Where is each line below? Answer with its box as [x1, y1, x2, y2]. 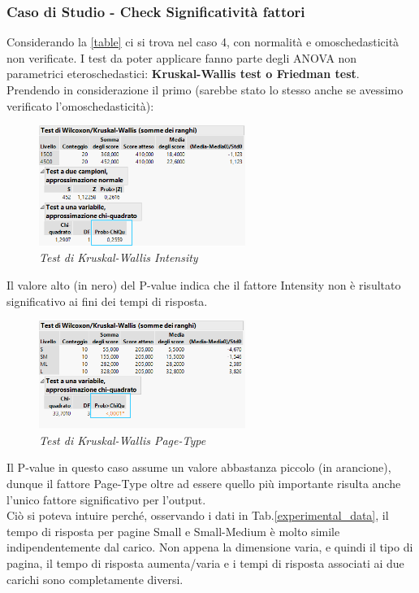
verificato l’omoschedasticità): [6, 97, 154, 114]
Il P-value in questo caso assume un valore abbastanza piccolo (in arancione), [6, 459, 391, 476]
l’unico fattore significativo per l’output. [6, 491, 206, 508]
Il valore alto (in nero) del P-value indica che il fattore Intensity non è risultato [6, 276, 401, 293]
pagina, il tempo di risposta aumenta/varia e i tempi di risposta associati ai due [6, 554, 404, 571]
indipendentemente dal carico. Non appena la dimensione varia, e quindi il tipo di [6, 538, 413, 556]
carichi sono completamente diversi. [6, 570, 184, 587]
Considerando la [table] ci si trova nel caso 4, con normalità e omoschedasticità [6, 33, 400, 50]
